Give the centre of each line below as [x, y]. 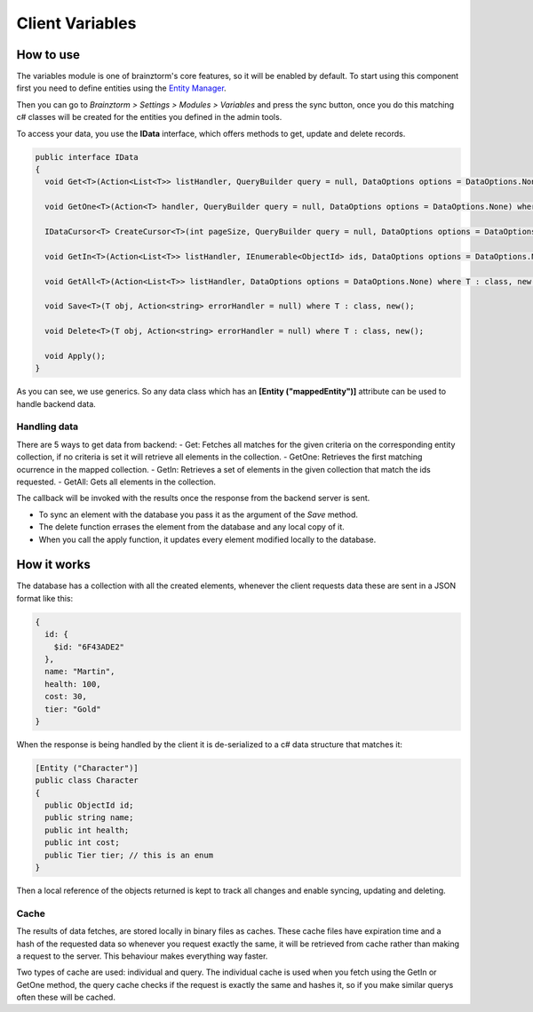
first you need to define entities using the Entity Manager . [121, 88]
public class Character [87, 781]
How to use [48, 55]
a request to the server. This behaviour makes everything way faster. [142, 956]
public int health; [87, 830]
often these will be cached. [66, 997]
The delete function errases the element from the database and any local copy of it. [192, 527]
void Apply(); [76, 356]
